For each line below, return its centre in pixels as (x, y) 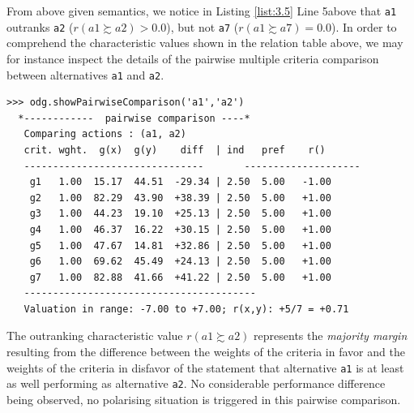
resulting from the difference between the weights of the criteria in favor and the (206, 352)
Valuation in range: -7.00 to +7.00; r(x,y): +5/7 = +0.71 (186, 309)
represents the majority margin (331, 336)
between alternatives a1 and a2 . (85, 74)
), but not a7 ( (203, 26)
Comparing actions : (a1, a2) (105, 134)
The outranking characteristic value (95, 336)
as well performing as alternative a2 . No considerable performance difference (196, 383)
